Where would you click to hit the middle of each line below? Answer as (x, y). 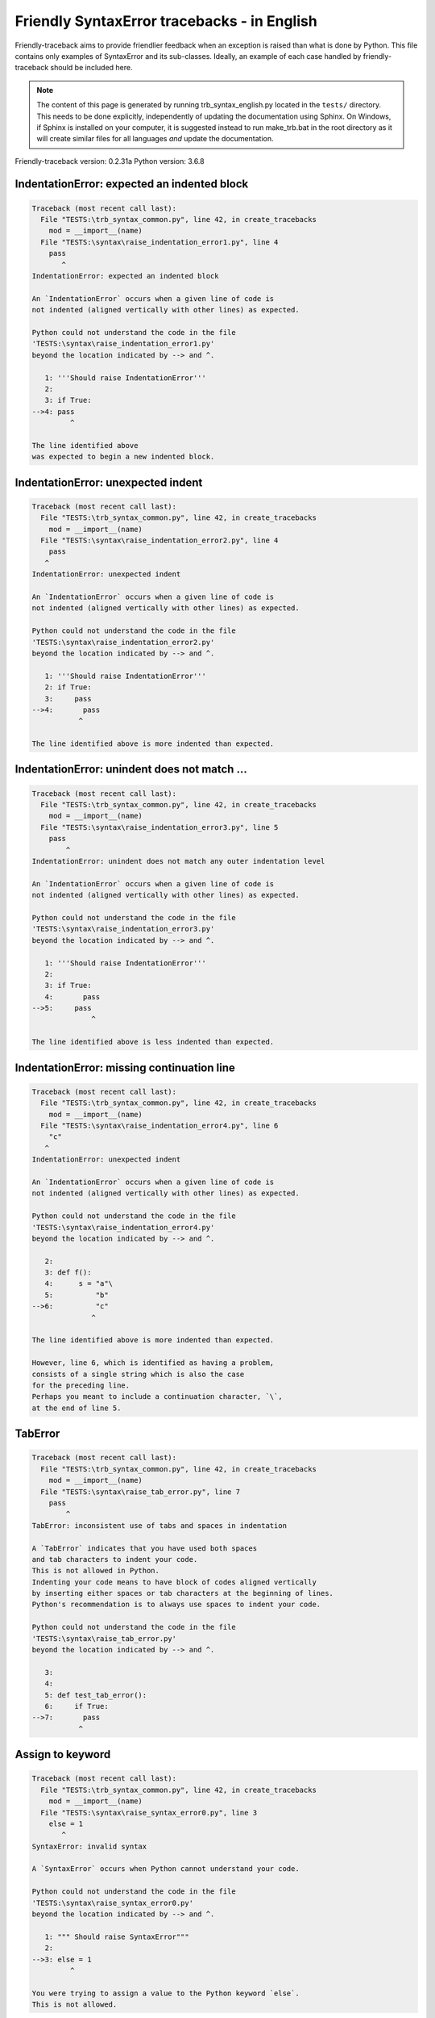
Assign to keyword (63, 1754)
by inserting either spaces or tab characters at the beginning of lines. (183, 1593)
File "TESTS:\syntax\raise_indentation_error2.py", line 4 (159, 540)
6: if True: (77, 1706)
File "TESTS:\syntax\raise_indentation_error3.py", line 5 (159, 827)
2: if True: (68, 687)
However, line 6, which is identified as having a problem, (153, 1363)
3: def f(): (68, 1273)
